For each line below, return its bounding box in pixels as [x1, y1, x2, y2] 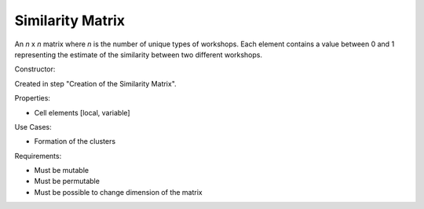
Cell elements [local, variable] [34, 108, 130, 117]
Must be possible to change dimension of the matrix [34, 187, 203, 196]
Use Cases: [14, 122, 52, 131]
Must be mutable [34, 166, 90, 175]
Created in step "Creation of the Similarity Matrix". [14, 79, 177, 88]
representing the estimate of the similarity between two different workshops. [14, 49, 263, 59]
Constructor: [14, 64, 56, 74]
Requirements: [14, 151, 62, 160]
